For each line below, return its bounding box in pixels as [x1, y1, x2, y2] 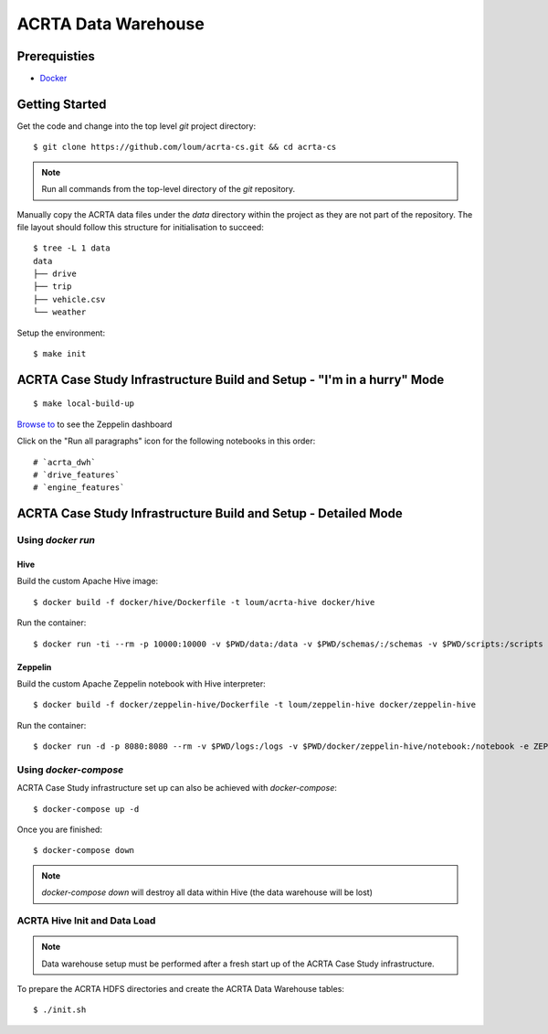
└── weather [33, 307, 87, 317]
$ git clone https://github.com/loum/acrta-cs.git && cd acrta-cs [33, 142, 337, 153]
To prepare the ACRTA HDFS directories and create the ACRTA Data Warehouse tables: [16, 983, 344, 994]
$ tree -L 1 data [33, 243, 111, 253]
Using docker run [16, 534, 96, 547]
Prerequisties [16, 48, 96, 64]
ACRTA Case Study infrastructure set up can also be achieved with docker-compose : [16, 783, 337, 794]
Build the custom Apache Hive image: [16, 576, 159, 587]
